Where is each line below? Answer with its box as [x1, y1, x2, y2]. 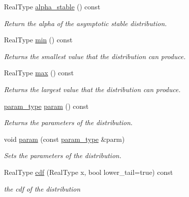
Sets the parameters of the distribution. [4, 150, 122, 161]
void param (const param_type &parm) [4, 133, 125, 144]
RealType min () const [4, 34, 73, 45]
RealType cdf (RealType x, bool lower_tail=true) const [4, 166, 173, 177]
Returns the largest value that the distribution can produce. [4, 84, 181, 94]
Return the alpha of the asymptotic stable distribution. [4, 18, 167, 28]
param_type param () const [4, 100, 89, 111]
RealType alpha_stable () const [4, 1, 100, 11]
